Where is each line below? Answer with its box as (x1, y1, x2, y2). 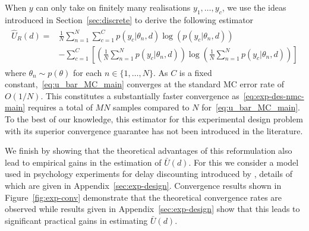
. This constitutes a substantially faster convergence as (40, 89, 239, 102)
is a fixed (179, 66, 212, 78)
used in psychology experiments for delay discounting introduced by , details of (5, 167, 292, 180)
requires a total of (27, 101, 93, 113)
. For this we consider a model (188, 156, 299, 168)
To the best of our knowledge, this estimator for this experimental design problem (5, 113, 303, 125)
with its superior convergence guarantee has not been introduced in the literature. (5, 124, 303, 137)
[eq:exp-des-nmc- (243, 89, 304, 102)
